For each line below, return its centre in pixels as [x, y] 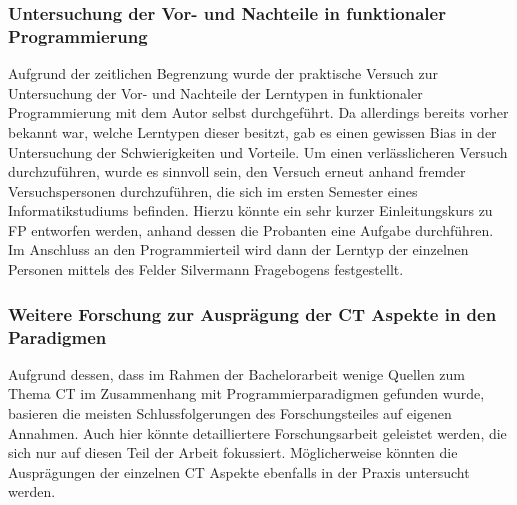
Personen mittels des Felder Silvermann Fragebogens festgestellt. [206, 269]
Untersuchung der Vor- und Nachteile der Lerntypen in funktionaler [215, 92]
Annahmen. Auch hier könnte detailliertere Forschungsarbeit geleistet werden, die [257, 432]
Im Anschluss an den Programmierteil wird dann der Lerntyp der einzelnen [238, 249]
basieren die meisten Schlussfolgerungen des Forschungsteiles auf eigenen [230, 413]
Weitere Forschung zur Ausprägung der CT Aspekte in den [252, 313]
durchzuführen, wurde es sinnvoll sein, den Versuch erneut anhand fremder [237, 171]
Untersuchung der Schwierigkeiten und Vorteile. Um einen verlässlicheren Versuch [258, 151]
